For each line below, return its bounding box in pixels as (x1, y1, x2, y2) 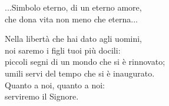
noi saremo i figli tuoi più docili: (5, 44, 121, 56)
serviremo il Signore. (5, 90, 79, 102)
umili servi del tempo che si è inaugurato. (5, 67, 155, 79)
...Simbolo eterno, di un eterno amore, (5, 1, 142, 13)
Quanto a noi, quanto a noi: (5, 78, 105, 91)
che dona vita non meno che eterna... (5, 12, 138, 25)
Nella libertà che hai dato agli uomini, (5, 32, 143, 45)
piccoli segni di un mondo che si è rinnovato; (5, 55, 165, 68)
